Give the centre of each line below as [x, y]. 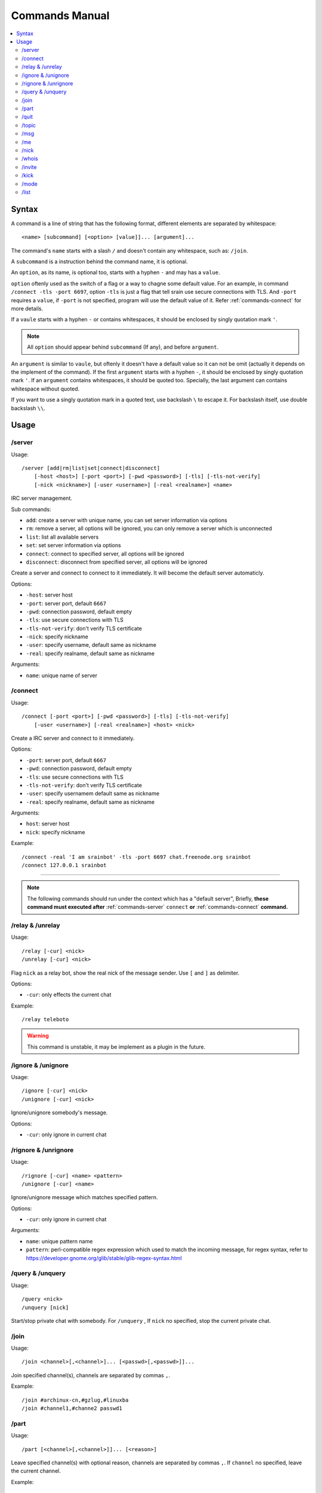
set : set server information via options [74, 545]
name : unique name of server [62, 675]
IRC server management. [42, 498]
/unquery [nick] [45, 1307]
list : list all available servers [62, 537]
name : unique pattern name [59, 1241]
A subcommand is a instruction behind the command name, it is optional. [99, 262]
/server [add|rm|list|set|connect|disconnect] [91, 468]
